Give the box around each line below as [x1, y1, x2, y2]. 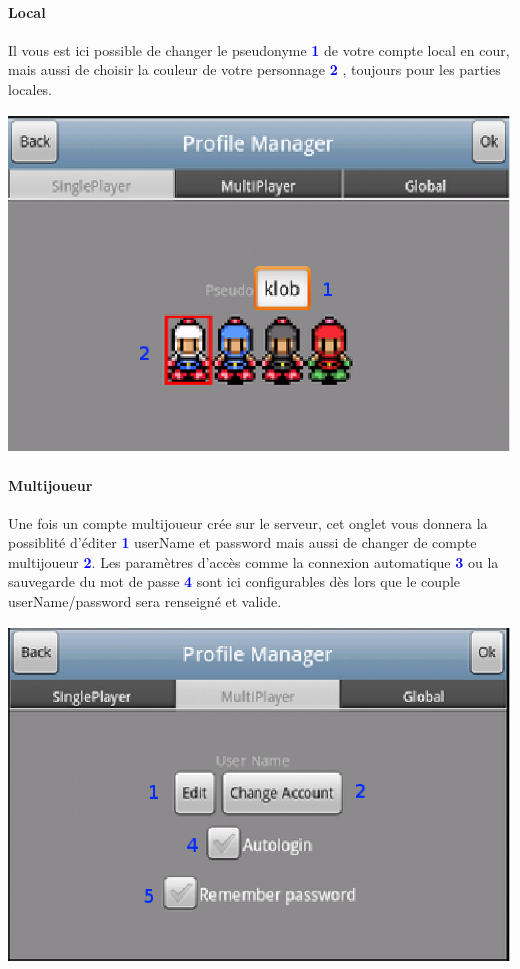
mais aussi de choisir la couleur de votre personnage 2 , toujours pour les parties [8, 59, 501, 80]
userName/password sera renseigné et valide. [8, 591, 282, 612]
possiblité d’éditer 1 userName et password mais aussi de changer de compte [8, 532, 477, 553]
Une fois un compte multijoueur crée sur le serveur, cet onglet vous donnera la [8, 512, 488, 533]
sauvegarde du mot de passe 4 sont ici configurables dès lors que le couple [8, 571, 461, 592]
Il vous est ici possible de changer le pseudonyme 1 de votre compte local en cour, [8, 39, 510, 60]
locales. [8, 78, 53, 99]
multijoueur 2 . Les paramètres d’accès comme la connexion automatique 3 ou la [8, 551, 499, 572]
